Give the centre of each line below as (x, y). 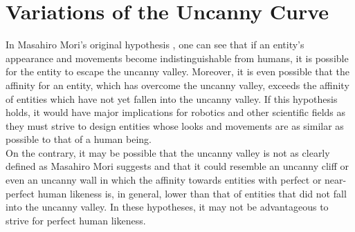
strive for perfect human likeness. (76, 220)
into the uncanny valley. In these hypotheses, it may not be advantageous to (167, 207)
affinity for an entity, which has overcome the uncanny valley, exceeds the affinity (177, 85)
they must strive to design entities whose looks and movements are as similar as (175, 125)
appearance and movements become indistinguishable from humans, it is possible (177, 58)
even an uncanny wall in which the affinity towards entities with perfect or (164, 180)
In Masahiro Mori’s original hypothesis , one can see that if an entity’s (155, 45)
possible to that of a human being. (79, 139)
